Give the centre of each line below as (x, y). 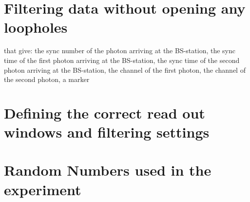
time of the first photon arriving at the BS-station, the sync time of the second (122, 60)
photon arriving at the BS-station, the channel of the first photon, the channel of (125, 70)
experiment (43, 189)
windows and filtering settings (107, 132)
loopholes (36, 27)
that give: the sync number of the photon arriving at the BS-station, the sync (120, 50)
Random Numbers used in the (108, 170)
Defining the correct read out (105, 112)
